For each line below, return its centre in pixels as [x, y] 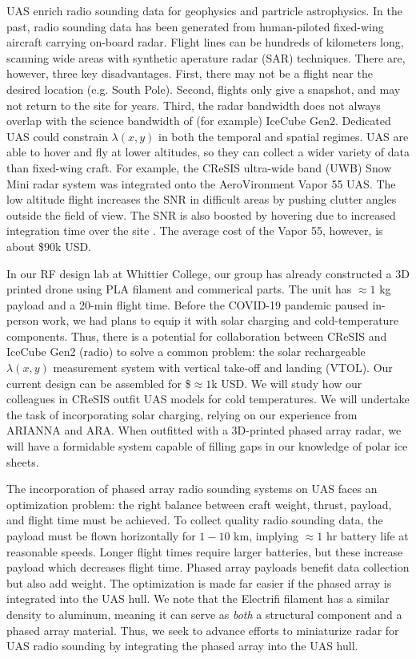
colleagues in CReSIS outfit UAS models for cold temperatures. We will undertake [208, 399]
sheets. [23, 461]
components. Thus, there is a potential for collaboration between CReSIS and [197, 336]
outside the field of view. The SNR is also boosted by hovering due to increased [201, 214]
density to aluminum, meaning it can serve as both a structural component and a [204, 614]
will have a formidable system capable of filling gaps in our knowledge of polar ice [207, 446]
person [23, 320]
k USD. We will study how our [287, 383]
